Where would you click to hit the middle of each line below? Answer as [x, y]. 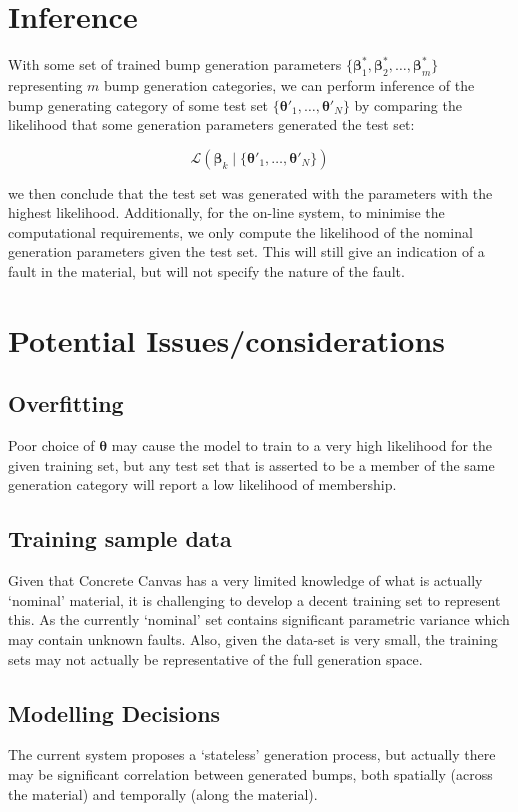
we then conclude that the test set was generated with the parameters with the [250, 192]
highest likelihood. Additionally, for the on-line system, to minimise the [226, 212]
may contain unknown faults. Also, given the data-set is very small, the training [253, 639]
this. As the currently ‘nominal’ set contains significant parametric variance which [259, 619]
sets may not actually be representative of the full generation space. [215, 658]
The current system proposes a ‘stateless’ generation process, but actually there [252, 754]
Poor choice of [51, 445]
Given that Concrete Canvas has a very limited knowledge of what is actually [245, 580]
